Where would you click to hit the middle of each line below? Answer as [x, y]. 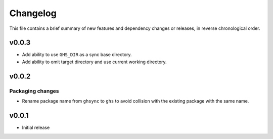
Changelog [33, 13]
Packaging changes [34, 91]
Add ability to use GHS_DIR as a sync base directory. [77, 55]
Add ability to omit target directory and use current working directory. [94, 62]
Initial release [36, 127]
